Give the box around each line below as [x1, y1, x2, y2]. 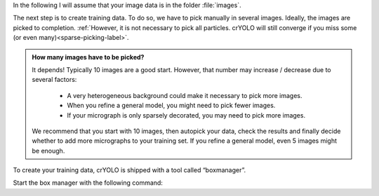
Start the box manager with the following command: [13, 178, 163, 187]
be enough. [32, 146, 65, 155]
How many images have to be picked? [32, 52, 145, 61]
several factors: [32, 76, 77, 84]
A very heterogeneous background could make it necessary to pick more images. [67, 91, 302, 99]
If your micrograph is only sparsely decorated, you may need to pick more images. [67, 111, 305, 119]
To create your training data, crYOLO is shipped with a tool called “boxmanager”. [13, 166, 246, 174]
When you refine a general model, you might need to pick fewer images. [67, 101, 276, 110]
